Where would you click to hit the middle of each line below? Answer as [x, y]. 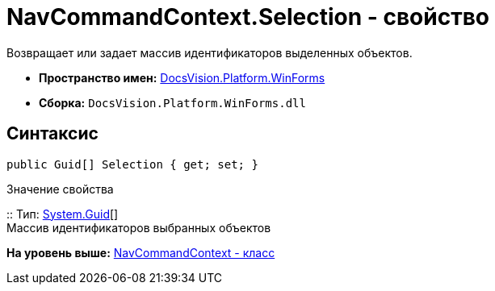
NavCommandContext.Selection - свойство [248, 17]
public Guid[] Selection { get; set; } [132, 164]
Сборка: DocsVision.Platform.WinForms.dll [172, 102]
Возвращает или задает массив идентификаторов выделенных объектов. [210, 52]
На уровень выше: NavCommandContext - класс [141, 252]
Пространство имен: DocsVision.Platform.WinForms [182, 77]
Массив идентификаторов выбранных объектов [139, 227]
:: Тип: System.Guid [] [63, 214]
